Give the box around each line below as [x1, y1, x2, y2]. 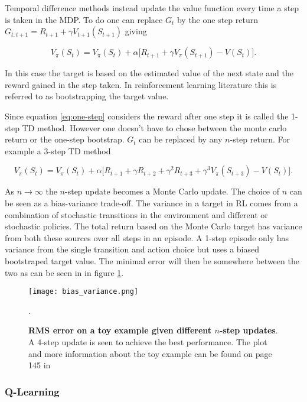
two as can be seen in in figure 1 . [5, 266, 124, 278]
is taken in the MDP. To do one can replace [5, 13, 163, 25]
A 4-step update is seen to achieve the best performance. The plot [28, 335, 267, 348]
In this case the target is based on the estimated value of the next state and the [5, 67, 293, 79]
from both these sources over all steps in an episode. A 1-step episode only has [5, 231, 289, 244]
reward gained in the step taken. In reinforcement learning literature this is [5, 78, 277, 90]
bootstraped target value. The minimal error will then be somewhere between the [5, 254, 299, 267]
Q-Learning [5, 384, 60, 398]
